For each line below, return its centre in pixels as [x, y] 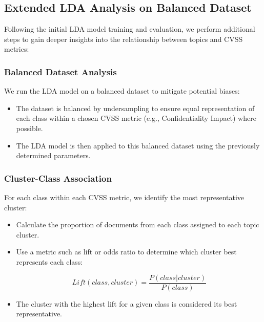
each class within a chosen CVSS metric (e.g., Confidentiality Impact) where [136, 118]
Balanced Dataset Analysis [60, 71]
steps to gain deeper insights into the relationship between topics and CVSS [124, 39]
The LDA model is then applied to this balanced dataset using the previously [138, 145]
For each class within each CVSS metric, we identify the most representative [124, 197]
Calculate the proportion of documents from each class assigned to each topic [138, 224]
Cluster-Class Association [58, 178]
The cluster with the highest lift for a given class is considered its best [127, 303]
